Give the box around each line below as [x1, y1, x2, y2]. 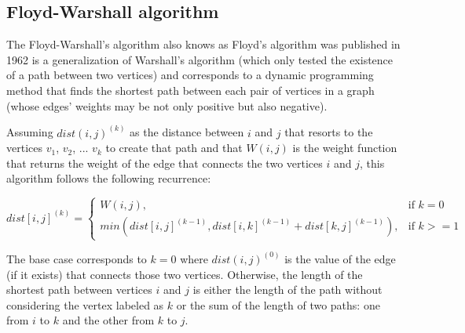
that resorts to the [284, 124, 373, 140]
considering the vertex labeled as [6, 296, 164, 313]
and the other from [62, 312, 155, 328]
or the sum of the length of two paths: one [176, 296, 380, 313]
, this [360, 154, 385, 171]
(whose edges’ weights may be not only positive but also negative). [6, 97, 328, 114]
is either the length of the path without [192, 281, 383, 298]
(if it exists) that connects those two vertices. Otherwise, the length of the [6, 266, 363, 282]
